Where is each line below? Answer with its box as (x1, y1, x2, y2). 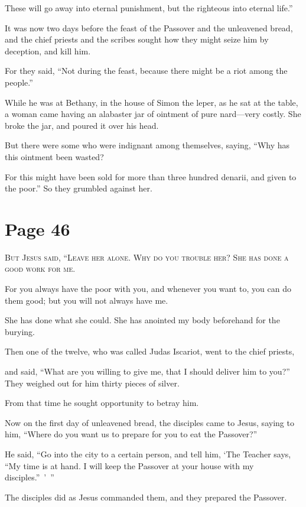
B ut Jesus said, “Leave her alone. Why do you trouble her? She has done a (5, 251, 289, 263)
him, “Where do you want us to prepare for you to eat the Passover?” (5, 428, 258, 440)
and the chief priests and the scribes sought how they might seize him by (5, 33, 269, 45)
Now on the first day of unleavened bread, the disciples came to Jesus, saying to (5, 416, 294, 428)
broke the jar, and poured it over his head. (5, 119, 159, 131)
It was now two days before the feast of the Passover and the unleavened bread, (5, 21, 293, 34)
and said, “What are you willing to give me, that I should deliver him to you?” (5, 365, 290, 377)
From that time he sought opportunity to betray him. (5, 396, 199, 409)
